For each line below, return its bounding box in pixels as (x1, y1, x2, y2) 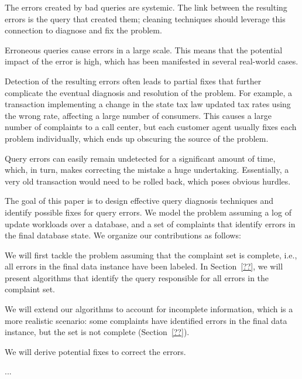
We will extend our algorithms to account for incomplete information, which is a (5, 303, 293, 315)
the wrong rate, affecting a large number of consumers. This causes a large (5, 109, 272, 121)
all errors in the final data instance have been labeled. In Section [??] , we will (5, 260, 283, 272)
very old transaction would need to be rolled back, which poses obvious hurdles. (5, 175, 291, 187)
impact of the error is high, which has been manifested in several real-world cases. (5, 55, 298, 67)
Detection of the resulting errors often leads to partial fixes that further (5, 74, 262, 87)
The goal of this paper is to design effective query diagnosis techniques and (5, 194, 274, 207)
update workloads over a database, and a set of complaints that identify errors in (5, 217, 296, 230)
